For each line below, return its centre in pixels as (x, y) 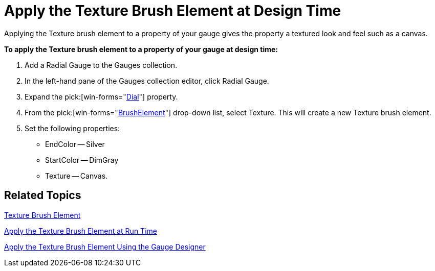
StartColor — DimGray (82, 160)
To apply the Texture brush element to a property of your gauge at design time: (141, 49)
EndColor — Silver (75, 144)
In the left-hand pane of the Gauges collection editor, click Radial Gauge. (147, 81)
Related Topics (43, 195)
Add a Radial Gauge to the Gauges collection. (101, 65)
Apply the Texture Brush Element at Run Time (81, 231)
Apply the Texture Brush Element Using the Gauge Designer (105, 247)
